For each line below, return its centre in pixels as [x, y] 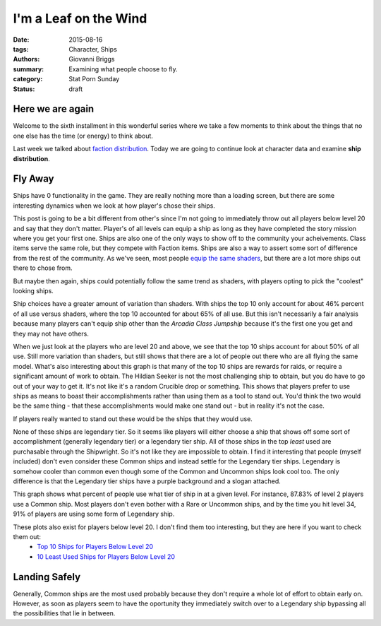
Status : [24, 89]
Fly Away [34, 179]
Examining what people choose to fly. [123, 69]
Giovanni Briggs [92, 59]
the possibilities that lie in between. [64, 613]
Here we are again [54, 109]
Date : [21, 40]
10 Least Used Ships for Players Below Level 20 [106, 556]
